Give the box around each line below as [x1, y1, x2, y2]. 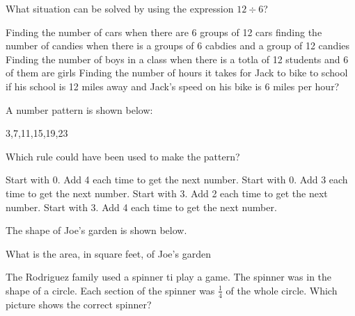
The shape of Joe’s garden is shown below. [6, 223, 187, 238]
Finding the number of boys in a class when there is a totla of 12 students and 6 [6, 51, 349, 66]
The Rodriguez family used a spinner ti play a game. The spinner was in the [6, 269, 332, 284]
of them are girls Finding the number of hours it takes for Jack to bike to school [6, 65, 348, 80]
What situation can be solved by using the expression [6, 1, 234, 15]
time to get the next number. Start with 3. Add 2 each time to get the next [6, 185, 328, 200]
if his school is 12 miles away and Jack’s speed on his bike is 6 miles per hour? [6, 78, 340, 93]
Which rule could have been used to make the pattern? [6, 149, 240, 163]
